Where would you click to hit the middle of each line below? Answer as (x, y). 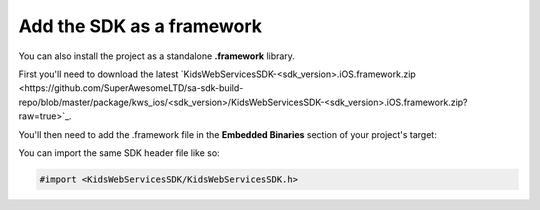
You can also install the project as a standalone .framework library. (156, 56)
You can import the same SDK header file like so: (119, 152)
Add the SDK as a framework (140, 26)
